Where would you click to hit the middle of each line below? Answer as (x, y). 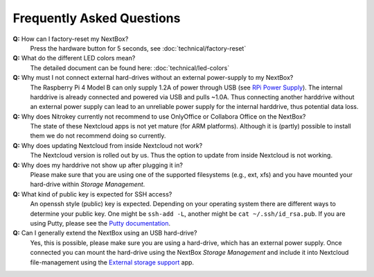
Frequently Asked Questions (97, 18)
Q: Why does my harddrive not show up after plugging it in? (98, 165)
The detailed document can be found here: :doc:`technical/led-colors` (130, 68)
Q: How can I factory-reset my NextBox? (71, 39)
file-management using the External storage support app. (112, 262)
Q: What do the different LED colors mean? (74, 58)
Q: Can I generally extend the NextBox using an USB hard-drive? (105, 233)
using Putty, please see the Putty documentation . (100, 223)
